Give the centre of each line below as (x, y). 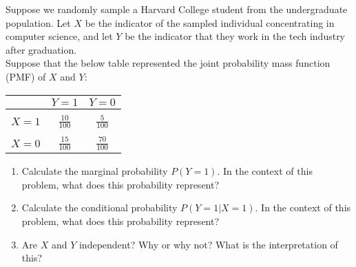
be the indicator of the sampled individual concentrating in (210, 22)
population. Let (38, 22)
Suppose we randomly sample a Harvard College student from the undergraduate (177, 9)
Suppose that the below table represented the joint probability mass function (168, 63)
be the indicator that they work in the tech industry (235, 36)
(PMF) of (26, 76)
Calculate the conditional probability (100, 207)
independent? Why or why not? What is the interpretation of (208, 244)
